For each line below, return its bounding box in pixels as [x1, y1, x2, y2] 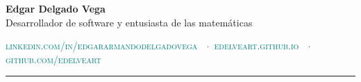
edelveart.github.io [214, 38, 299, 53]
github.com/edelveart [6, 51, 101, 66]
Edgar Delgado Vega [6, 1, 106, 15]
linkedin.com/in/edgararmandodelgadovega [6, 38, 198, 53]
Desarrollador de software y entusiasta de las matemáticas [6, 15, 253, 29]
